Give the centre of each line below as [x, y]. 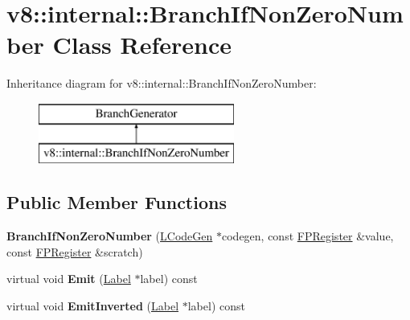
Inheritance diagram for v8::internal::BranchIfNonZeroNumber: [162, 83]
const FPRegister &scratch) [75, 251]
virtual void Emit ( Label [69, 279]
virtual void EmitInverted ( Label [93, 306]
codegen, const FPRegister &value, [307, 236]
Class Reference [142, 45]
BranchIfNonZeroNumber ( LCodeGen [110, 236]
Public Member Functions [117, 202]
